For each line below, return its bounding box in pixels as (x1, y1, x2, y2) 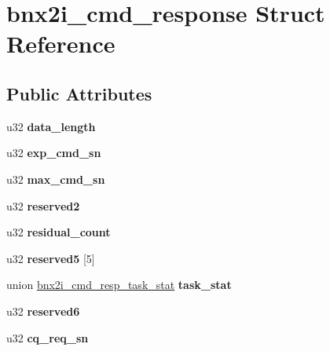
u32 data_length (6, 118, 96, 134)
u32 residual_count (6, 224, 111, 240)
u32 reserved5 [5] (6, 250, 95, 266)
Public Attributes (6, 81, 152, 105)
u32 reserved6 (6, 302, 80, 319)
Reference (6, 27, 115, 60)
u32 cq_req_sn (6, 329, 89, 346)
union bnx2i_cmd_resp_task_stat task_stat (6, 276, 232, 293)
